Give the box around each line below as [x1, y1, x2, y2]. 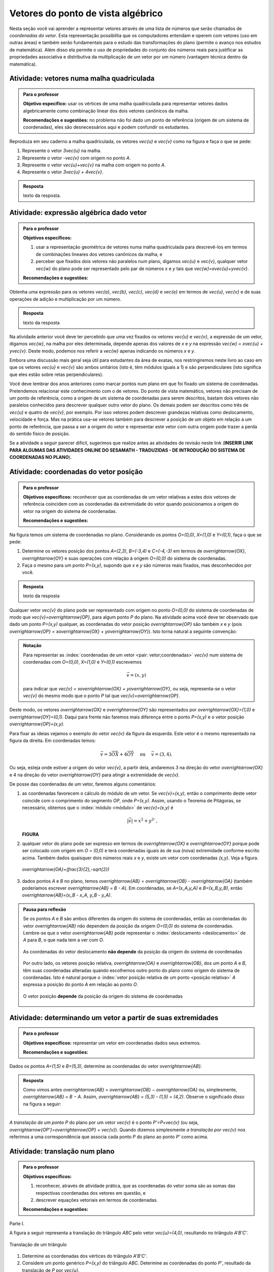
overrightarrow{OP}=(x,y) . [9, 721, 64, 727]
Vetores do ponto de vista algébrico [9, 8, 163, 19]
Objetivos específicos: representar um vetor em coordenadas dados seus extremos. [23, 1039, 201, 1046]
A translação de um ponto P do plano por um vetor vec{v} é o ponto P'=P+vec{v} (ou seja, [9, 1119, 199, 1125]
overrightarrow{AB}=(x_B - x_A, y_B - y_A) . [22, 892, 112, 898]
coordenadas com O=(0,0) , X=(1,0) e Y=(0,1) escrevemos [23, 659, 142, 665]
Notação [23, 643, 42, 649]
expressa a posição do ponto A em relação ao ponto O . [23, 981, 139, 988]
